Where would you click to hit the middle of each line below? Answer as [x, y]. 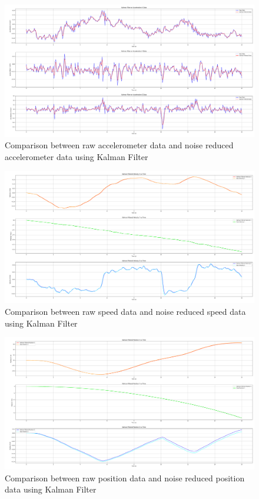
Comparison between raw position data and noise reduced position [125, 478]
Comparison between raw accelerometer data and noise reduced [119, 145]
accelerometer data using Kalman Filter [77, 157]
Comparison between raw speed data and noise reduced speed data [125, 312]
